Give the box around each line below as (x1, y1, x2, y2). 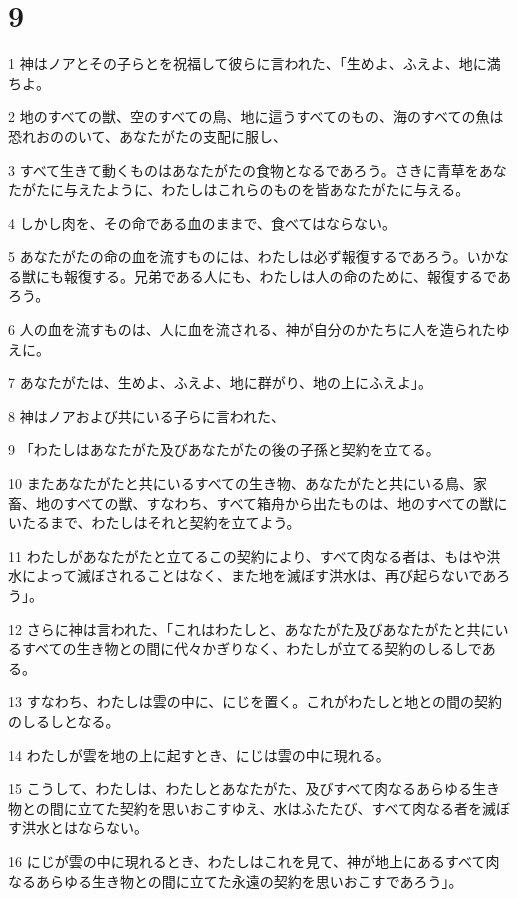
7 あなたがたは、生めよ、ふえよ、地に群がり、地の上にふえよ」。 (8, 372, 433, 393)
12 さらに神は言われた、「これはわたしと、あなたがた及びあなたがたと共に (8, 618, 495, 639)
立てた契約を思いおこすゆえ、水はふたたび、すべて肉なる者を (77, 797, 483, 818)
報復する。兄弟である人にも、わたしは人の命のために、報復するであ (63, 265, 511, 286)
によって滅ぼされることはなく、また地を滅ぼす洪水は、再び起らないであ (21, 565, 497, 586)
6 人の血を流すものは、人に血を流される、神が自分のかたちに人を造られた (8, 319, 496, 340)
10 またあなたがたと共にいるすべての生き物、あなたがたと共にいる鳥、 (8, 473, 474, 494)
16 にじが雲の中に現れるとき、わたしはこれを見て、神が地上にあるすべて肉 (8, 850, 500, 871)
